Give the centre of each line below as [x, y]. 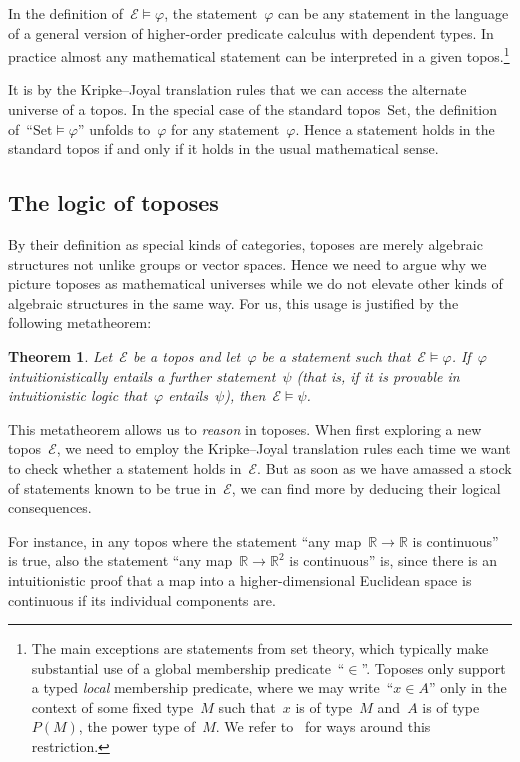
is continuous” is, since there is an [393, 560]
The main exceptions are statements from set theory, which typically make [260, 648]
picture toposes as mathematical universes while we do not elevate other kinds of [255, 283]
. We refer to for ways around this [323, 726]
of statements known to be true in [112, 487]
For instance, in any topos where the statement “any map [185, 540]
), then [245, 395]
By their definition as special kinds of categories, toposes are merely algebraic [245, 244]
